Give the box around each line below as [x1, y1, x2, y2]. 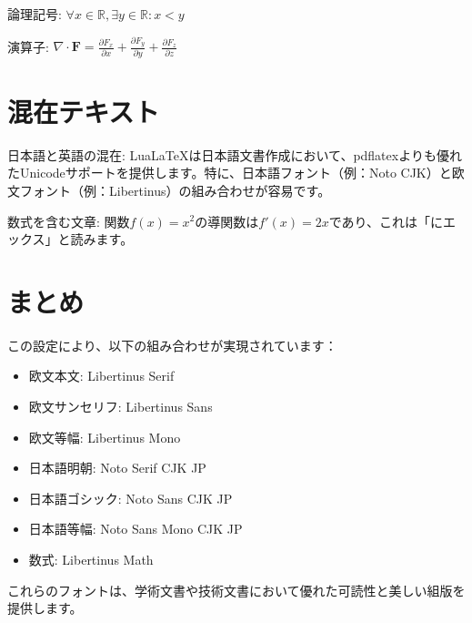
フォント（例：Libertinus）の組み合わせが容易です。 [19, 180, 331, 199]
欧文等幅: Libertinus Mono [28, 427, 181, 446]
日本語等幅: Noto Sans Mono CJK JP [28, 519, 243, 538]
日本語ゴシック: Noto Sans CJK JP [28, 488, 233, 507]
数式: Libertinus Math [28, 550, 154, 568]
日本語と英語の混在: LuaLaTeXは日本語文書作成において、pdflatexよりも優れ [7, 145, 462, 164]
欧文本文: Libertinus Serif [28, 366, 175, 385]
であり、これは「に [328, 211, 443, 230]
